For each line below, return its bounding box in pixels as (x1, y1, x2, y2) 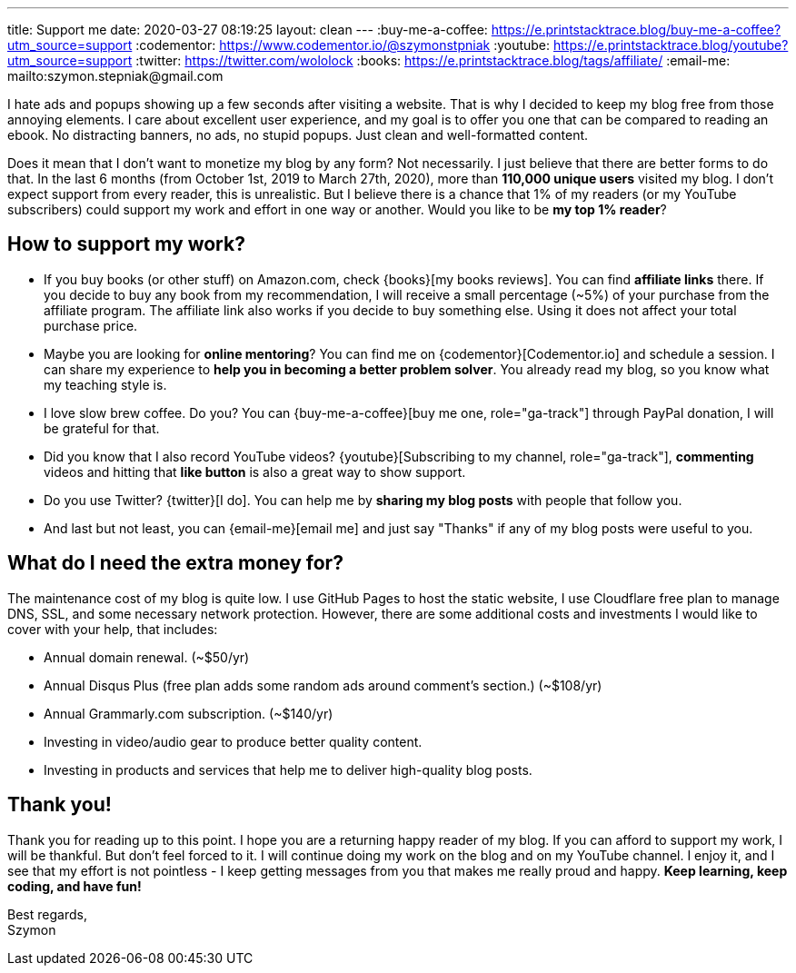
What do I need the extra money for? (7, 551, 343, 575)
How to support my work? (7, 233, 245, 256)
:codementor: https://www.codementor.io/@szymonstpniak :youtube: (135, 37, 551, 53)
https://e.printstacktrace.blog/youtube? (553, 37, 789, 53)
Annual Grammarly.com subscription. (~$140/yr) (44, 705, 333, 721)
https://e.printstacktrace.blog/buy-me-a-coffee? (491, 22, 781, 37)
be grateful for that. (44, 420, 160, 436)
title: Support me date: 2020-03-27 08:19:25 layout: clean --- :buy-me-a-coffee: (7, 22, 488, 37)
